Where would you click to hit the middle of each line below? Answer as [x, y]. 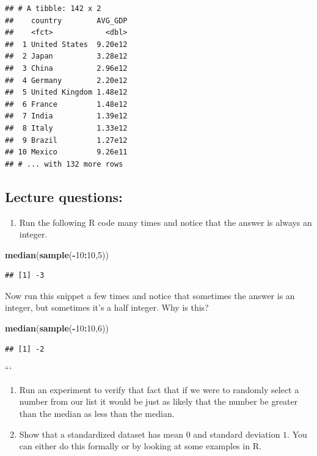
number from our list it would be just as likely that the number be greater [158, 401]
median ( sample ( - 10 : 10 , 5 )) [57, 254]
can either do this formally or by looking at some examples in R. [140, 446]
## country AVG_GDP [66, 20]
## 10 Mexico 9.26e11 [66, 152]
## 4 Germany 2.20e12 [66, 80]
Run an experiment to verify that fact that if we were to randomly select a [159, 389]
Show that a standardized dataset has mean [101, 434]
